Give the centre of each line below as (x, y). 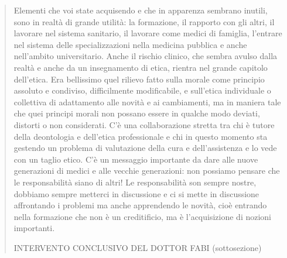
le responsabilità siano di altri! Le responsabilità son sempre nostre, (135, 182)
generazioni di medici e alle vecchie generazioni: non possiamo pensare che (147, 171)
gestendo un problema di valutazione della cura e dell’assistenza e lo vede (145, 148)
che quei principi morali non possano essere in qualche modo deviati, (137, 113)
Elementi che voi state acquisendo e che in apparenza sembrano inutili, (141, 10)
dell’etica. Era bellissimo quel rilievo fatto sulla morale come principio (139, 79)
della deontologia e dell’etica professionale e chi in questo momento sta (141, 136)
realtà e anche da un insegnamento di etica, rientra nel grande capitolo (141, 67)
